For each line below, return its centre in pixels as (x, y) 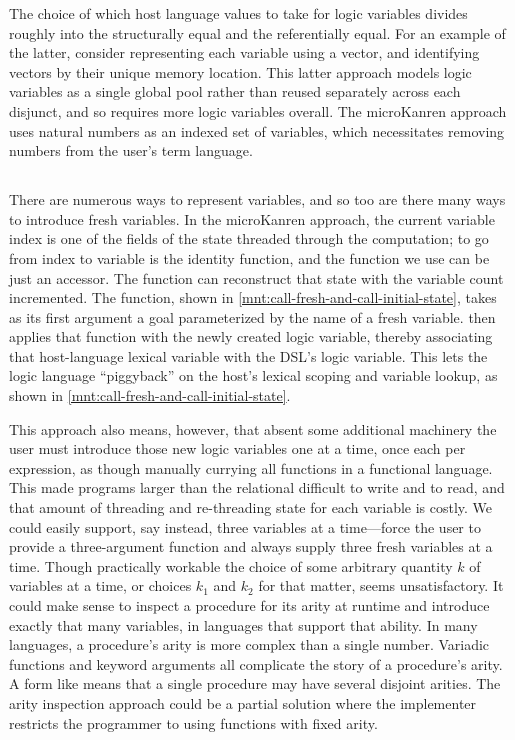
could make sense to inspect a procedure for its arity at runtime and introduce (249, 605)
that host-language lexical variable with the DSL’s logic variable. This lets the (248, 355)
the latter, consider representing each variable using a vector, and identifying (244, 52)
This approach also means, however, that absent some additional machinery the (253, 428)
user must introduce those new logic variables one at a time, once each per (237, 448)
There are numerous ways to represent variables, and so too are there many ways (257, 199)
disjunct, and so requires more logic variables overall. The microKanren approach (258, 110)
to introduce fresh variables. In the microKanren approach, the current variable (252, 218)
